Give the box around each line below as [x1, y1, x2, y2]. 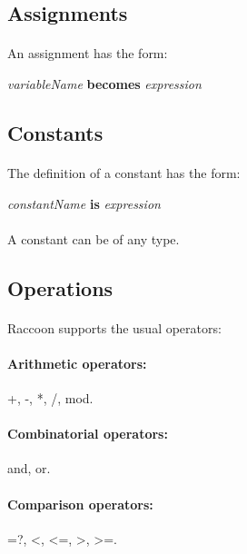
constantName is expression [7, 193, 161, 213]
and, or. [7, 459, 51, 478]
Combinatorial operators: [7, 424, 168, 443]
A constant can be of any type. [7, 229, 180, 248]
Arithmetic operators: [7, 353, 147, 372]
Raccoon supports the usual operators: [7, 318, 222, 337]
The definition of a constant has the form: [7, 163, 241, 182]
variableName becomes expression [7, 74, 202, 93]
